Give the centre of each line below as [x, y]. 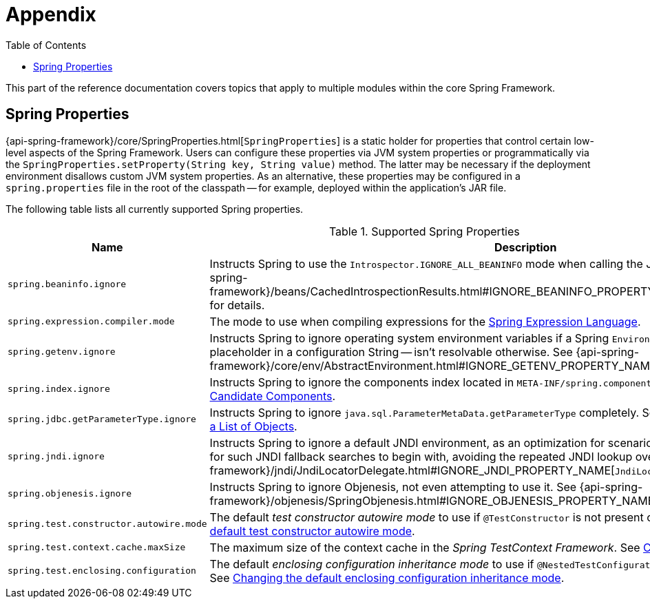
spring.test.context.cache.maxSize [97, 548]
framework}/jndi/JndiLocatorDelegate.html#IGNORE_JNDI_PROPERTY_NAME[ [412, 470]
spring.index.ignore [59, 389]
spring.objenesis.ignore [70, 494]
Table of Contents [46, 45]
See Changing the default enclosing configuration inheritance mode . [387, 577]
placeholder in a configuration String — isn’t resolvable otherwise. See [391, 352]
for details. [237, 305]
